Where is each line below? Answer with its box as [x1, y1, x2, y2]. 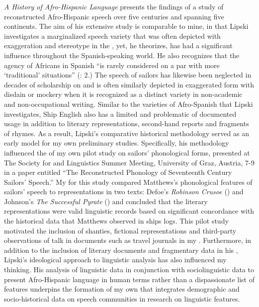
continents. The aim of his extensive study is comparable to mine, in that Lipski [4, 21, 249, 31]
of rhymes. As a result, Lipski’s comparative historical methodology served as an [4, 128, 249, 138]
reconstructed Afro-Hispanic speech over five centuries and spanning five [4, 11, 224, 21]
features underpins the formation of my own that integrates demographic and [4, 284, 240, 294]
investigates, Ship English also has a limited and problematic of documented [4, 108, 237, 119]
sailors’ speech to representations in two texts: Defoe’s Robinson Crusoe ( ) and [4, 186, 244, 197]
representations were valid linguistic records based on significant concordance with [4, 206, 255, 216]
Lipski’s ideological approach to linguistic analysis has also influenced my [4, 254, 227, 265]
